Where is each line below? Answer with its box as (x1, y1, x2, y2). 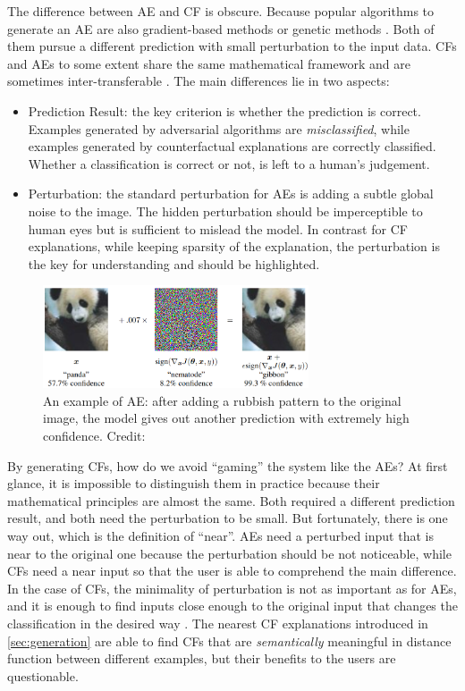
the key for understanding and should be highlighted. (28, 254, 320, 273)
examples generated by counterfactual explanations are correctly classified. (28, 137, 436, 156)
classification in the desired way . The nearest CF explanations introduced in (7, 614, 428, 632)
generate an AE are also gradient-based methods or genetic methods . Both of (7, 19, 435, 38)
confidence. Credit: (43, 426, 146, 445)
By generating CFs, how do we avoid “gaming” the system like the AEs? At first (7, 456, 448, 475)
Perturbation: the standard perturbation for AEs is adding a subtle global (28, 184, 434, 203)
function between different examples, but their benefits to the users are (7, 649, 396, 668)
